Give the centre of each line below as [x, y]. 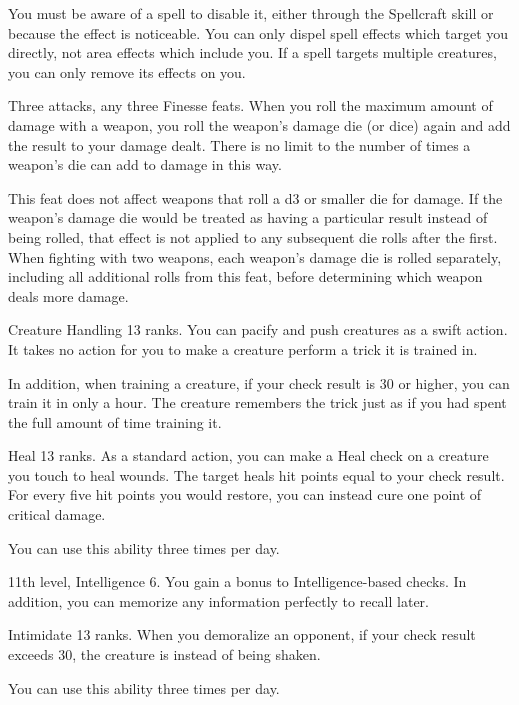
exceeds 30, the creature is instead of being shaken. [164, 654]
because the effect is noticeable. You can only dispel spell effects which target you [258, 32]
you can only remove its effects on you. [127, 71]
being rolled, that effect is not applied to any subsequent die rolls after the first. [253, 236]
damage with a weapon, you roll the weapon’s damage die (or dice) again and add [259, 124]
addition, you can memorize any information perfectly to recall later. [218, 600]
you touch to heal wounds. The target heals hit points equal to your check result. [256, 474]
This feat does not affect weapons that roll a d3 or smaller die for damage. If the [255, 197]
